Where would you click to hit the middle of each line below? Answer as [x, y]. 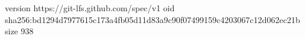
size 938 [19, 31]
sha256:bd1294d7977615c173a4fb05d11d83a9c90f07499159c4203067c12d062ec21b [152, 19]
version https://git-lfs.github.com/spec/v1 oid [90, 8]
